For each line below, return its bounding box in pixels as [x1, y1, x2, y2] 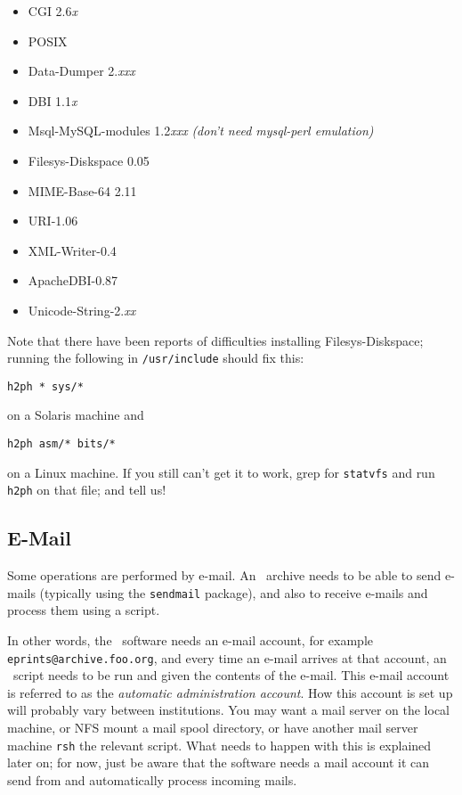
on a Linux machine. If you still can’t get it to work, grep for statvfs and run [7, 463, 435, 481]
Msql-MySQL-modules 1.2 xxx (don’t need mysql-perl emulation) [28, 121, 374, 140]
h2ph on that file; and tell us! [7, 480, 166, 499]
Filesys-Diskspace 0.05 [28, 151, 150, 169]
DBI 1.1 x [28, 91, 77, 110]
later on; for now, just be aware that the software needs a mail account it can [7, 753, 430, 772]
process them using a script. [7, 601, 160, 619]
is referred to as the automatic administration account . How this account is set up [7, 683, 453, 701]
